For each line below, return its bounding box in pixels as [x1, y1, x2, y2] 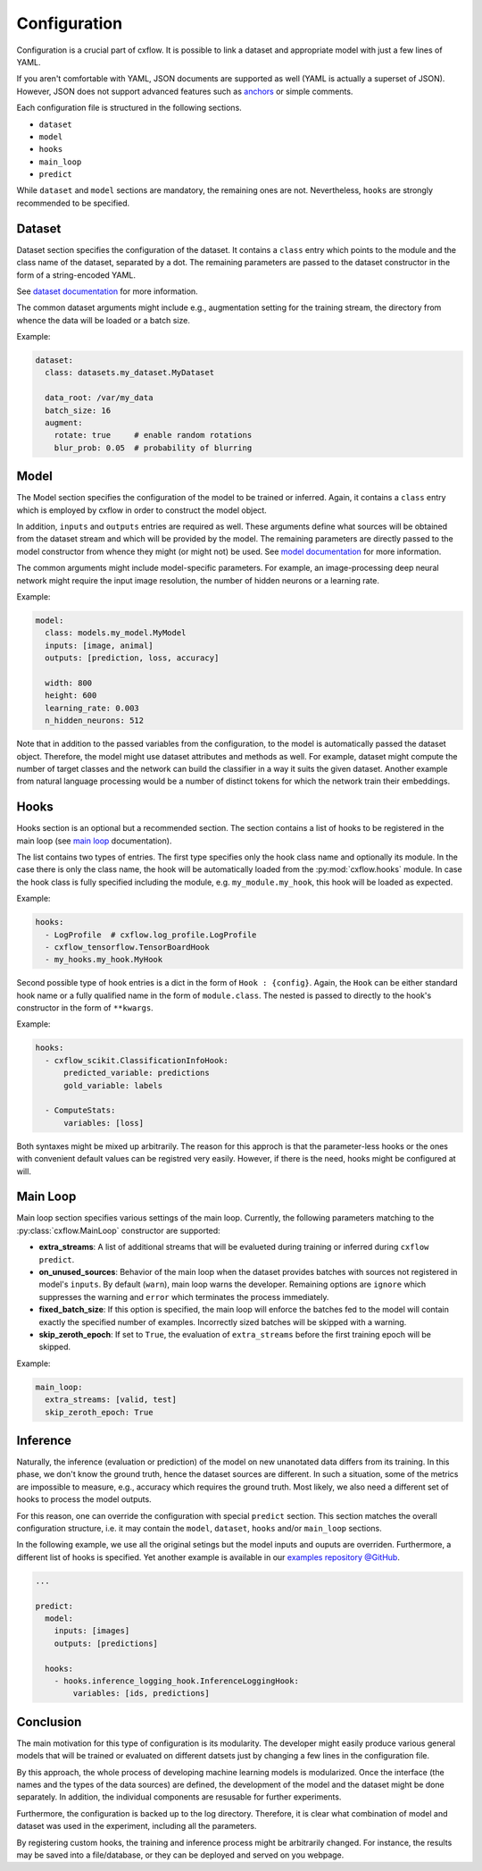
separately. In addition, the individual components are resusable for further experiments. [16, 1791, 342, 1802]
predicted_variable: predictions [63, 1068, 210, 1078]
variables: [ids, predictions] [72, 1689, 210, 1699]
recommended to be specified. [16, 197, 130, 208]
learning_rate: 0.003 [45, 702, 140, 713]
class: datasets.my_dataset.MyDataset [45, 367, 214, 378]
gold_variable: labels [63, 1080, 163, 1090]
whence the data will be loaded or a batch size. [16, 315, 191, 325]
